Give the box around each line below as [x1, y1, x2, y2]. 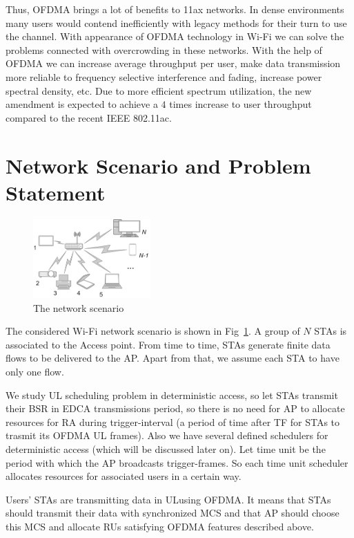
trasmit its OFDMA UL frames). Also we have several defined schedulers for [6, 428, 328, 443]
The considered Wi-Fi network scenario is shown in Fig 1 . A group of [6, 324, 300, 338]
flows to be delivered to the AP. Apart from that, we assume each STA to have [6, 351, 340, 365]
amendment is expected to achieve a [6, 97, 158, 111]
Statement [6, 178, 106, 206]
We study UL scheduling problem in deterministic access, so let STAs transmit [6, 387, 338, 402]
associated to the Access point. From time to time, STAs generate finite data [6, 337, 331, 351]
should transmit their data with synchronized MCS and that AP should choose [6, 505, 340, 520]
